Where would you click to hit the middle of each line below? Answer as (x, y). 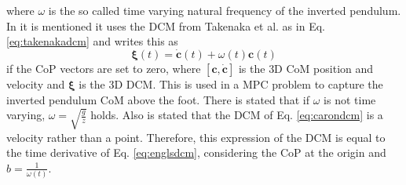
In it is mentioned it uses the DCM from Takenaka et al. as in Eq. (166, 25)
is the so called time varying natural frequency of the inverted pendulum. (225, 10)
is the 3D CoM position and (306, 68)
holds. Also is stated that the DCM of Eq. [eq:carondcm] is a (237, 115)
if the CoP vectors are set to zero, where (104, 68)
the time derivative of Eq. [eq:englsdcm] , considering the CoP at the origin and (196, 152)
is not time (350, 99)
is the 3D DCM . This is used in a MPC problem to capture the (231, 84)
